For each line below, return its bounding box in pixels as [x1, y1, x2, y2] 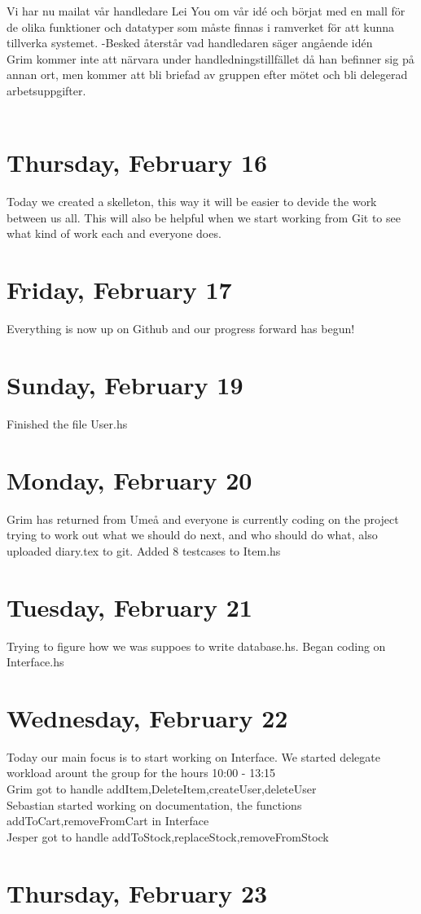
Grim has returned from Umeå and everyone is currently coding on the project [7, 510, 399, 527]
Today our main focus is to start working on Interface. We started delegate [7, 748, 380, 765]
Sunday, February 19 [7, 367, 243, 401]
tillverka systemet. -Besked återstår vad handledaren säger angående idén [7, 34, 373, 51]
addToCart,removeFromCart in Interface [7, 812, 209, 829]
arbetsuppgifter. [7, 81, 86, 99]
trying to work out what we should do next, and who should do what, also [7, 526, 378, 543]
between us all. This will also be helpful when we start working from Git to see [7, 209, 401, 226]
